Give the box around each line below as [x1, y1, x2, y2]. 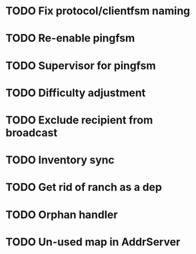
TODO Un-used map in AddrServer [5, 235, 181, 249]
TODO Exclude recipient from [5, 113, 153, 126]
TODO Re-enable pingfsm [5, 32, 135, 45]
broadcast [5, 126, 58, 140]
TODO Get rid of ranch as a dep [5, 181, 162, 194]
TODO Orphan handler [5, 207, 118, 221]
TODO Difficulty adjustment [5, 86, 146, 100]
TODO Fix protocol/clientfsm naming [5, 4, 191, 18]
